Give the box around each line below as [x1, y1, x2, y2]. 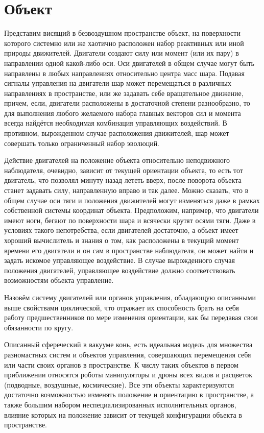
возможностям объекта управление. [4, 275, 114, 285]
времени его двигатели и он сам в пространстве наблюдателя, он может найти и [4, 245, 254, 255]
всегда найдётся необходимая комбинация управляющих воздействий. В [4, 117, 227, 128]
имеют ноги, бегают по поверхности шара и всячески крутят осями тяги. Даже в [4, 214, 256, 225]
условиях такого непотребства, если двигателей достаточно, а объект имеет [4, 225, 238, 235]
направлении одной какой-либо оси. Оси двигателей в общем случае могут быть [4, 57, 254, 68]
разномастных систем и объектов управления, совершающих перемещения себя [4, 349, 251, 359]
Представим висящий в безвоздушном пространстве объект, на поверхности [4, 28, 241, 38]
